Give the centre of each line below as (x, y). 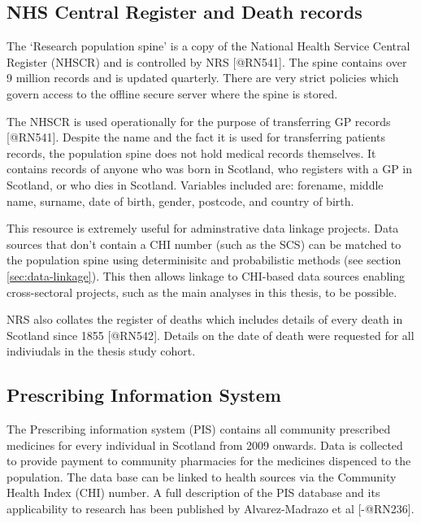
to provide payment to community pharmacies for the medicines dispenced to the (209, 461)
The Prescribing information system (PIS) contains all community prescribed (199, 429)
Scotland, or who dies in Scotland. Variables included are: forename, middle (195, 184)
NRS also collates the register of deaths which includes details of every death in (205, 319)
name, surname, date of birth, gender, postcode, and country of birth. (180, 200)
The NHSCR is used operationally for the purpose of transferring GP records (199, 121)
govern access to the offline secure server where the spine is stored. (172, 93)
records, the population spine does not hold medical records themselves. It (191, 153)
